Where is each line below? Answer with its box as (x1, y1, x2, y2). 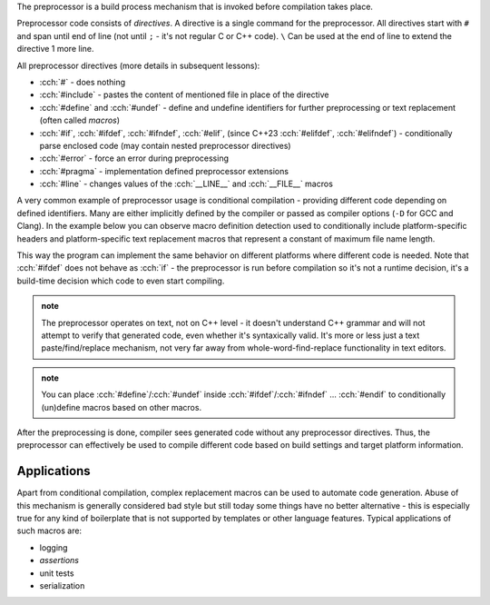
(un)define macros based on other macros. (41, 402, 202, 412)
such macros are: (16, 525, 82, 536)
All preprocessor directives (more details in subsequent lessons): (16, 60, 260, 71)
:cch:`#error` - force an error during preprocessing (39, 153, 229, 164)
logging (39, 541, 68, 553)
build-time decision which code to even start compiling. (16, 275, 225, 286)
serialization (39, 580, 85, 590)
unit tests (39, 568, 74, 579)
